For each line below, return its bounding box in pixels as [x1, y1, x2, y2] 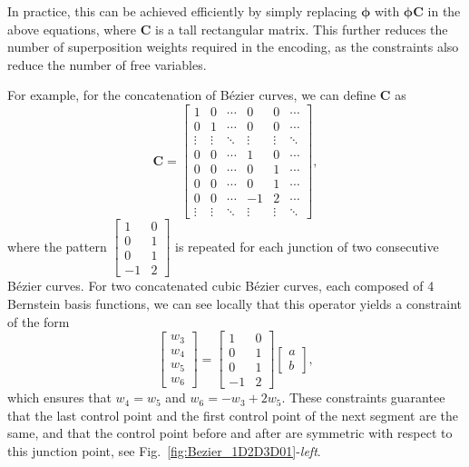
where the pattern [7, 236, 107, 255]
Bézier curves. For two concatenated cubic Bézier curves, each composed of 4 [7, 276, 435, 295]
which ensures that [7, 388, 112, 407]
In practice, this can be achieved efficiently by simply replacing [7, 2, 357, 20]
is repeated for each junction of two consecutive [175, 236, 439, 255]
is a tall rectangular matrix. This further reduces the [155, 19, 448, 38]
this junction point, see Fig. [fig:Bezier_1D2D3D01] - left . [7, 442, 321, 461]
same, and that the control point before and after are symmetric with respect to [7, 423, 453, 442]
